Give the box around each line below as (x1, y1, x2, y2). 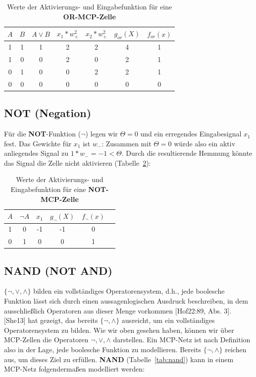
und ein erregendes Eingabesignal (140, 128, 242, 139)
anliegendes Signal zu (4, 148, 68, 158)
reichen (225, 344, 247, 354)
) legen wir (85, 128, 118, 139)
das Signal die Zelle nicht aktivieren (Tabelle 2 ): (4, 157, 151, 168)
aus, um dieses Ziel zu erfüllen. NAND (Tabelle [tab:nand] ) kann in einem (4, 354, 234, 364)
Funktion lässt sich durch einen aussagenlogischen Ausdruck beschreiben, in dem (4, 296, 248, 306)
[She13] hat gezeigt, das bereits (4, 315, 98, 325)
